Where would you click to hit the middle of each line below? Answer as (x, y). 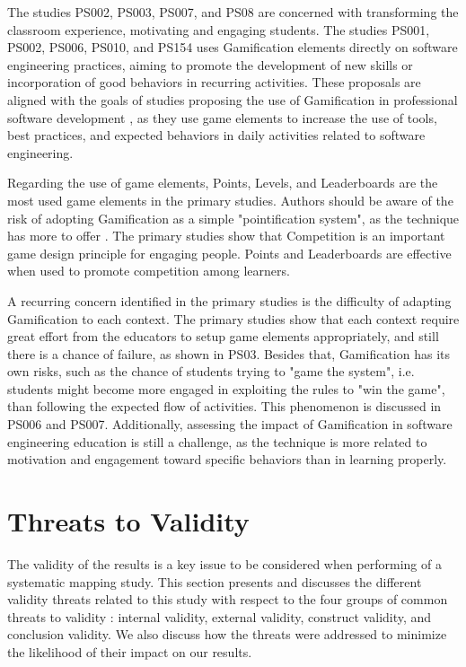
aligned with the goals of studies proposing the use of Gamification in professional (233, 99)
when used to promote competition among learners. (149, 271)
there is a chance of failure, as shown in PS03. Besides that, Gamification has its (229, 353)
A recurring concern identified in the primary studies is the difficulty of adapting (229, 300)
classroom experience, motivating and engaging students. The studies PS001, (219, 29)
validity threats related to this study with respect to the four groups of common (228, 599)
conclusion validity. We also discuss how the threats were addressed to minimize (227, 634)
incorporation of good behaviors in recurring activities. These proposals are (214, 82)
